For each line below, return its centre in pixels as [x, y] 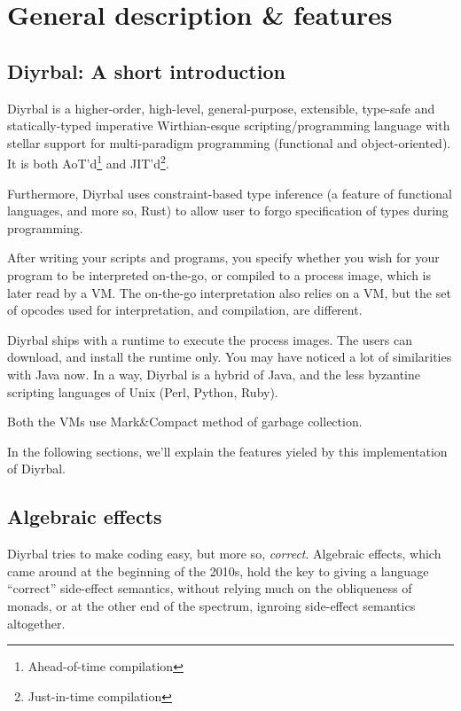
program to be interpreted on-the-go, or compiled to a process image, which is [219, 274]
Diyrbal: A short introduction [146, 70]
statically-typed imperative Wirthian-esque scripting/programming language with [229, 125]
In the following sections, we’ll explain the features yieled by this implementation [227, 451]
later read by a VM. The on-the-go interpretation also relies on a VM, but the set [229, 292]
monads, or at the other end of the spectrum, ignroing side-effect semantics [211, 605]
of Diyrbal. [36, 469]
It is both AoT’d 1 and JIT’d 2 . [88, 162]
